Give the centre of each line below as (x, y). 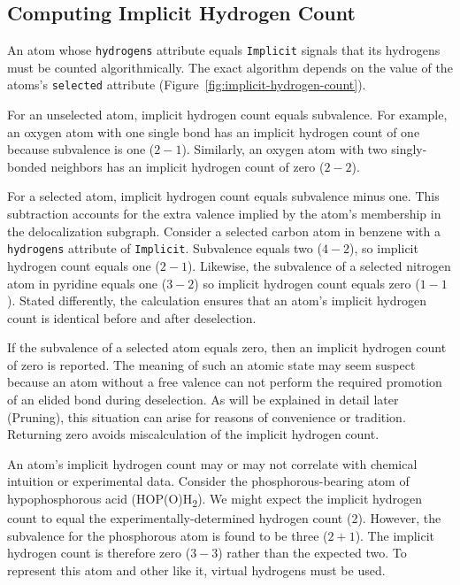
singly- (409, 149)
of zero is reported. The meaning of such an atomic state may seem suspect (211, 364)
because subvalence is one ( (81, 149)
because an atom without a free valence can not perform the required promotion (225, 382)
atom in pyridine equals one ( (87, 283)
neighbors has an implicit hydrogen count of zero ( (188, 166)
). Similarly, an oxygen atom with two (284, 149)
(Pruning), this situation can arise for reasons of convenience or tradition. (207, 416)
